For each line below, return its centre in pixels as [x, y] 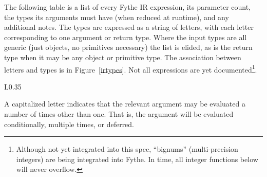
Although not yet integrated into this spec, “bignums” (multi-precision [127, 149]
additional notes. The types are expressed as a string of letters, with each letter [129, 27]
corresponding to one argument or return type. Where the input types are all [126, 37]
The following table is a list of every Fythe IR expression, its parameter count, [128, 7]
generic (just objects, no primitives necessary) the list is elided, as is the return [128, 47]
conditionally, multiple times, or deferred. [69, 124]
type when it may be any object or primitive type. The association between [123, 57]
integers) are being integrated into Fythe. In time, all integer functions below [137, 159]
